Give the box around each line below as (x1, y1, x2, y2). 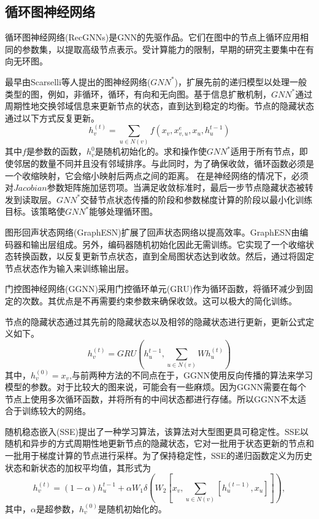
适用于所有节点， (230, 145, 299, 158)
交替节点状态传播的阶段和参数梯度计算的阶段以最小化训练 (80, 193, 313, 206)
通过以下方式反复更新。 (5, 111, 99, 124)
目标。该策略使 (5, 205, 65, 218)
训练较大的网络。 (21, 404, 91, 417)
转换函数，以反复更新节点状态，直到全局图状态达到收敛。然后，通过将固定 (13, 250, 314, 263)
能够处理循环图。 (89, 205, 158, 218)
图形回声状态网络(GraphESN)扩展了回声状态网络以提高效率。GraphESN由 (5, 226, 300, 239)
